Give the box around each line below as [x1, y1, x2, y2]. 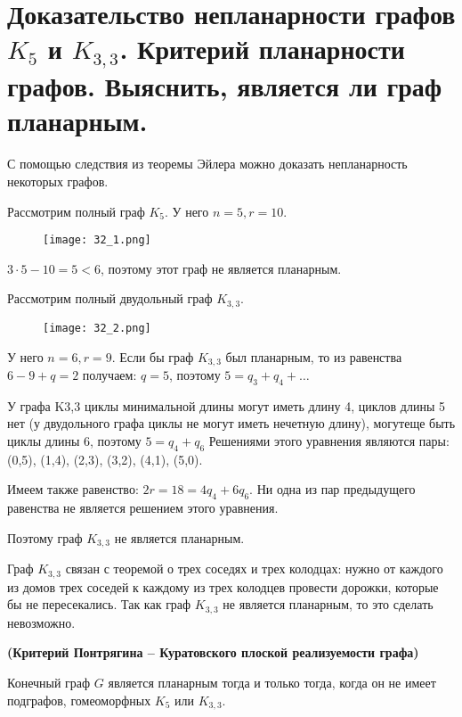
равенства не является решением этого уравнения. [7, 499, 279, 517]
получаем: [82, 366, 137, 383]
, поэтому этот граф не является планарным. [101, 259, 342, 277]
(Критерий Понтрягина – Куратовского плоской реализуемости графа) [7, 643, 419, 662]
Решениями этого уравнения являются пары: [208, 431, 450, 449]
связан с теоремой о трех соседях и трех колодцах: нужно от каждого [65, 559, 443, 578]
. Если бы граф [111, 347, 194, 366]
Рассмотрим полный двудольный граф [7, 289, 213, 308]
